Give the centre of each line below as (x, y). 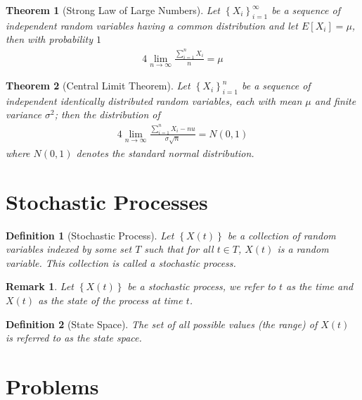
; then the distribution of (107, 114)
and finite (335, 100)
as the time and (320, 286)
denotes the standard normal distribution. (165, 152)
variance (24, 114)
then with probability (49, 39)
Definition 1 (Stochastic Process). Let (90, 235)
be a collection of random (282, 235)
